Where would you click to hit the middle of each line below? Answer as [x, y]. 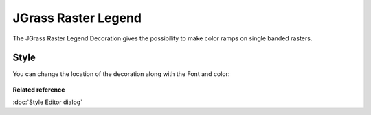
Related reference [39, 90]
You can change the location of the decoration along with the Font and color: [121, 74]
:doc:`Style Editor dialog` [47, 102]
